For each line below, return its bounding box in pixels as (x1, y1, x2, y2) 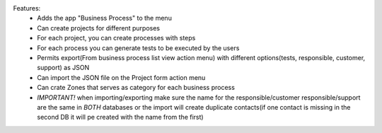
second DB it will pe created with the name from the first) (37, 113, 204, 122)
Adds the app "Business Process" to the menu (37, 14, 173, 23)
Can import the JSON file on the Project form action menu (37, 73, 206, 81)
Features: (13, 4, 41, 12)
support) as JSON (37, 64, 90, 72)
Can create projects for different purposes (37, 23, 161, 32)
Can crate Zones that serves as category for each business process (37, 83, 235, 92)
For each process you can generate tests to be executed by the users (37, 43, 240, 52)
